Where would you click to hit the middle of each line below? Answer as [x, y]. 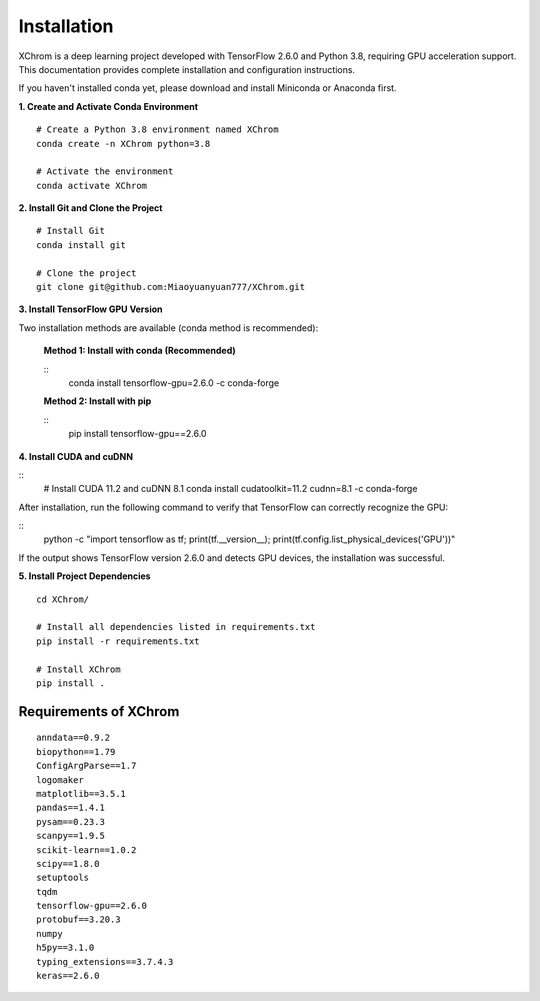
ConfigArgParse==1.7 [86, 766]
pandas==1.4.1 [70, 808]
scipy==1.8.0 [68, 863]
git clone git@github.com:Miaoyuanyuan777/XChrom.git [170, 287]
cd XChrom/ [63, 599]
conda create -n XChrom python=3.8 [123, 143]
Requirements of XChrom [99, 711]
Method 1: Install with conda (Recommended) [140, 351]
